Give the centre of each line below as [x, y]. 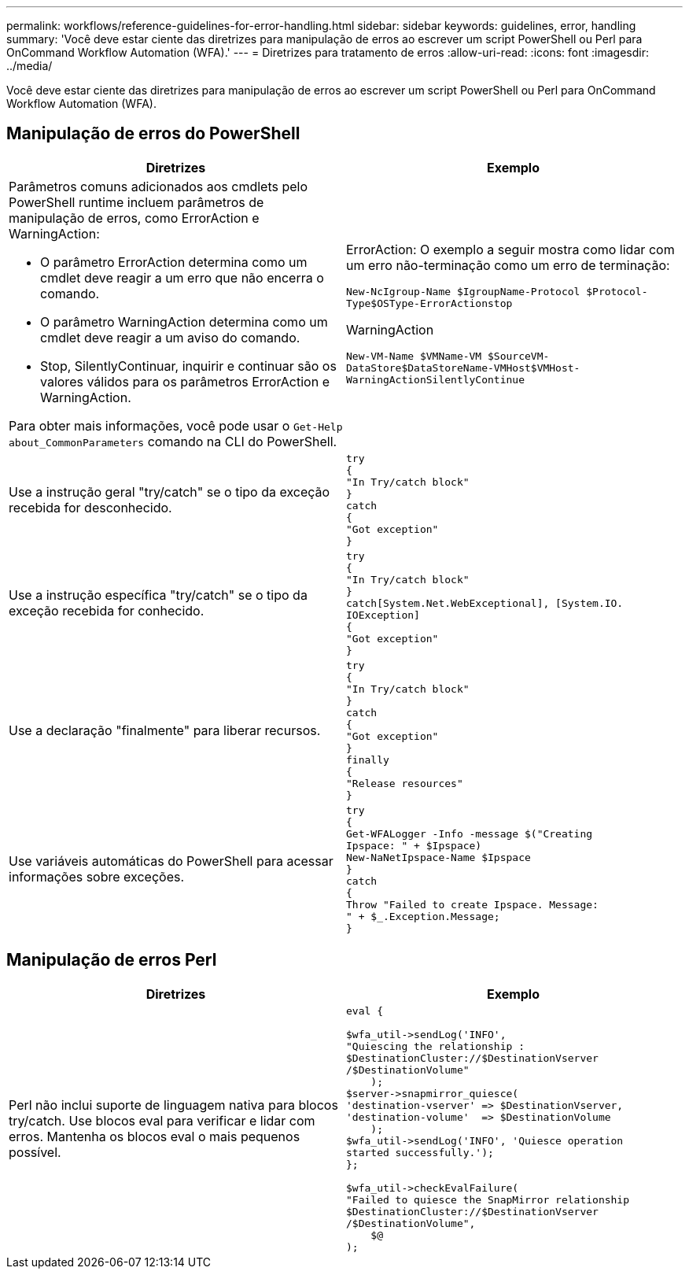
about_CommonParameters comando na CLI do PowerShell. [173, 441]
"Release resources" [405, 783]
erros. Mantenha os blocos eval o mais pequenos [155, 1137]
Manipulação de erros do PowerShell [153, 134]
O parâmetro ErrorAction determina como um [174, 262]
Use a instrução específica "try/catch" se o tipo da [158, 595]
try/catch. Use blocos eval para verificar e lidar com [162, 1121]
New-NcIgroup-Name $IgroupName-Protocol [463, 292]
